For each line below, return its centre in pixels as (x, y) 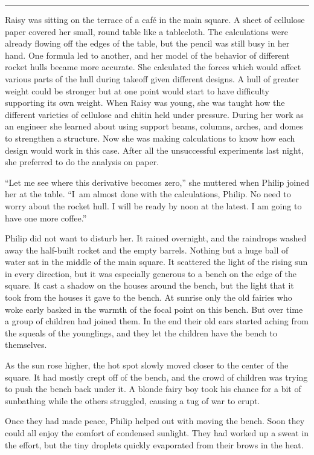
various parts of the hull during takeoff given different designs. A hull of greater (152, 78)
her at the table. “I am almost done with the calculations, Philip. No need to (148, 194)
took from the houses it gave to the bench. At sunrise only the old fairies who (149, 297)
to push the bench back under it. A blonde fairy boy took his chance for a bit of (153, 389)
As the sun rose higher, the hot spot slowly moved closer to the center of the (147, 365)
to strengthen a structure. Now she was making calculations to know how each (150, 138)
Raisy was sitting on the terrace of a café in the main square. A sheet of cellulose (155, 19)
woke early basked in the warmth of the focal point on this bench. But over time (154, 309)
